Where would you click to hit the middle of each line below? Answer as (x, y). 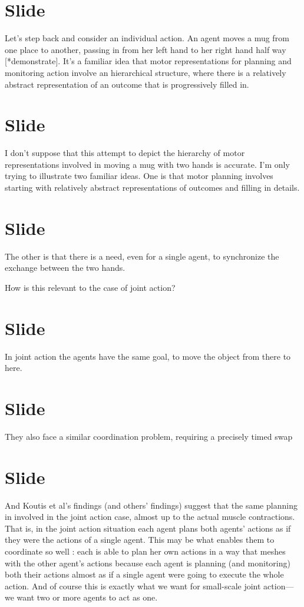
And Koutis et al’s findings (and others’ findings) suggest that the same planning (151, 505)
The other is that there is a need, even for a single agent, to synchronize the (142, 256)
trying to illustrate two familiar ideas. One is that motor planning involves (139, 176)
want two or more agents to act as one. (87, 597)
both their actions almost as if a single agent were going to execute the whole (144, 574)
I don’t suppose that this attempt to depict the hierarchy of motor (125, 153)
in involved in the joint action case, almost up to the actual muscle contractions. (150, 517)
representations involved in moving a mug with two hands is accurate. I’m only (147, 164)
